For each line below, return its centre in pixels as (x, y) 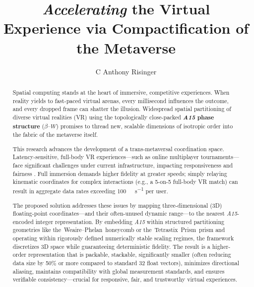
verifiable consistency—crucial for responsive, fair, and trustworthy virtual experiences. (125, 279)
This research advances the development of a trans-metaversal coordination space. (118, 148)
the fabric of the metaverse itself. (55, 135)
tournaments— (220, 157)
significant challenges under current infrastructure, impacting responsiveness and (129, 165)
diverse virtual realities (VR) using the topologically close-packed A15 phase (113, 117)
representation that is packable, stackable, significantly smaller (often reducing (129, 255)
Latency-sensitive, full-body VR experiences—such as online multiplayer (106, 157)
